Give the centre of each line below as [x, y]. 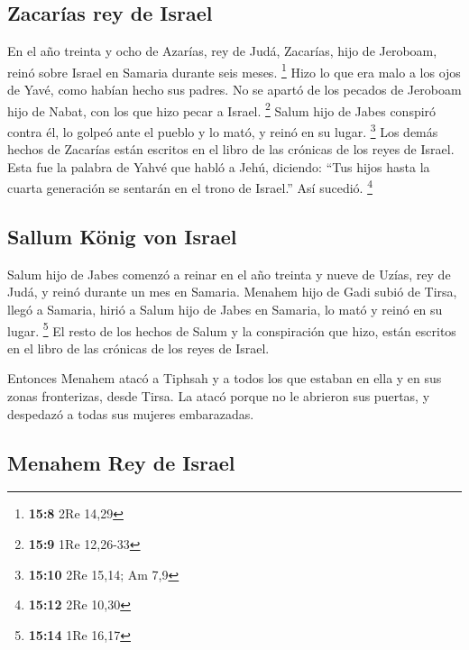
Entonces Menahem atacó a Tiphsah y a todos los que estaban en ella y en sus [225, 378]
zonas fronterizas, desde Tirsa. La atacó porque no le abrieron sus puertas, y [219, 396]
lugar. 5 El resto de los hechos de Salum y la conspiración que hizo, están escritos [232, 329]
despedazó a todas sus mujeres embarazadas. [131, 413]
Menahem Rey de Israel [121, 462]
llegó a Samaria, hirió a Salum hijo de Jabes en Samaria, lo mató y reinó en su [225, 309]
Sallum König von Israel [122, 236]
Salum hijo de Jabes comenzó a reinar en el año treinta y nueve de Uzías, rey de [229, 274]
